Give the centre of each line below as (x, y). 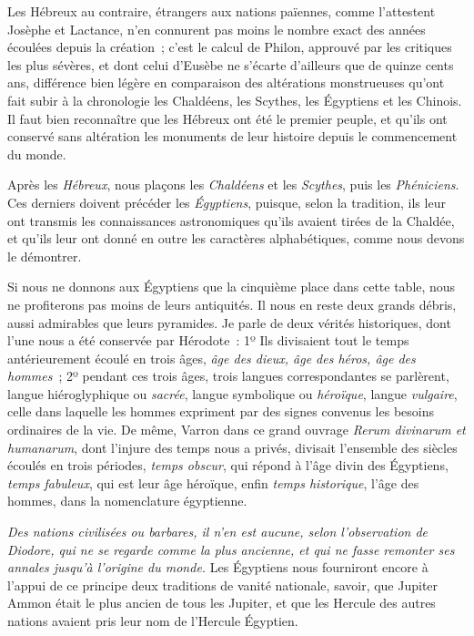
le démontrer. (45, 256)
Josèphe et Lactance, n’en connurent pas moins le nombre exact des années (217, 29)
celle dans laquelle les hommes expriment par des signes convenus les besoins (221, 411)
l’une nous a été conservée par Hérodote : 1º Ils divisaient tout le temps (208, 340)
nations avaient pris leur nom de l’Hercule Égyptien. (153, 621)
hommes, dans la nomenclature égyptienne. (127, 501)
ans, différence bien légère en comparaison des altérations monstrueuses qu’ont (226, 82)
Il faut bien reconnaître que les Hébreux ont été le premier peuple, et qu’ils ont (227, 118)
